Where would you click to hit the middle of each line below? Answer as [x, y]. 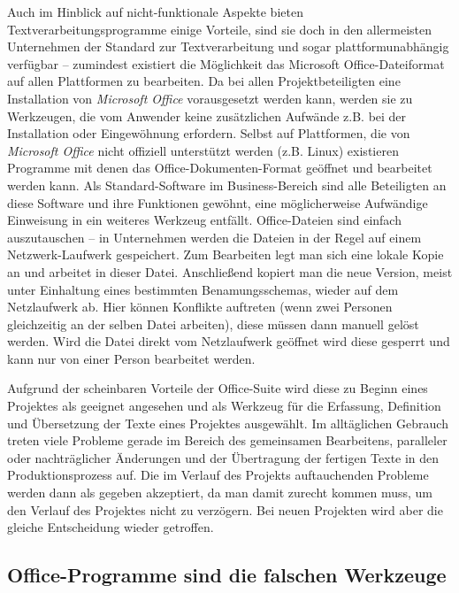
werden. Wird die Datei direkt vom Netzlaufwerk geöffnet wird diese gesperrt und [229, 341]
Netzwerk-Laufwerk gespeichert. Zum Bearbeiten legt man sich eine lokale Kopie [226, 254]
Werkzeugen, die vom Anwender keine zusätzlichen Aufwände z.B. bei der [207, 116]
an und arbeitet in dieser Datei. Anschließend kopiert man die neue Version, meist [230, 271]
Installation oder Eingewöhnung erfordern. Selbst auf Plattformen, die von [209, 133]
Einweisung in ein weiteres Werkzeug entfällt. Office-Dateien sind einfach [204, 220]
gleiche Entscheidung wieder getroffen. [111, 527]
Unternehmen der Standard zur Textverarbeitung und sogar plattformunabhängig [228, 46]
